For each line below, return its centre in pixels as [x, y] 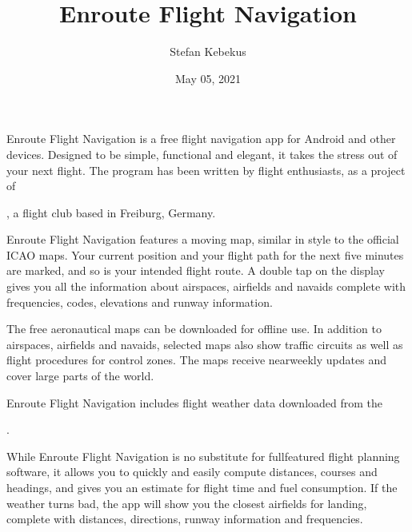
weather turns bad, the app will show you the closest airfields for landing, [187, 503]
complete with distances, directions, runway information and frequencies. [185, 519]
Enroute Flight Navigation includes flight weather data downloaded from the [195, 402]
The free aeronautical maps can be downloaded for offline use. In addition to [194, 329]
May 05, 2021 [208, 78]
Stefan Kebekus [208, 52]
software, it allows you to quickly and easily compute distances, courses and [192, 472]
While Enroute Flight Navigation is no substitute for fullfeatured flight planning [203, 456]
